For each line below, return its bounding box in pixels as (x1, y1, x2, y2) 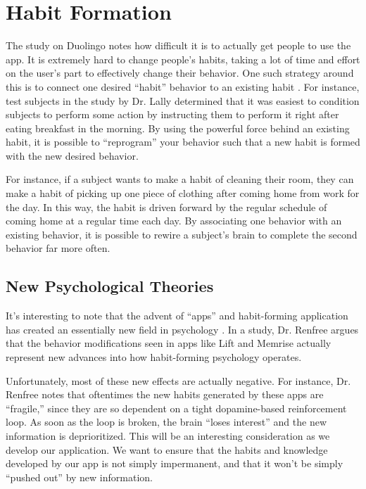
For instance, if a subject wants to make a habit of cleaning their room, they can (6, 172, 354, 186)
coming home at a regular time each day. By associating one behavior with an (6, 213, 342, 228)
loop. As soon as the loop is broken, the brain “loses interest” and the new (6, 414, 327, 429)
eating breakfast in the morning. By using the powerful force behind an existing (6, 120, 350, 135)
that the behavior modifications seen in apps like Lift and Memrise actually (6, 336, 332, 350)
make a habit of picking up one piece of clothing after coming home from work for (6, 186, 360, 201)
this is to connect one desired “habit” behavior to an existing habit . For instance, (6, 79, 360, 94)
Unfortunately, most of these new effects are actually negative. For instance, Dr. (6, 373, 351, 388)
